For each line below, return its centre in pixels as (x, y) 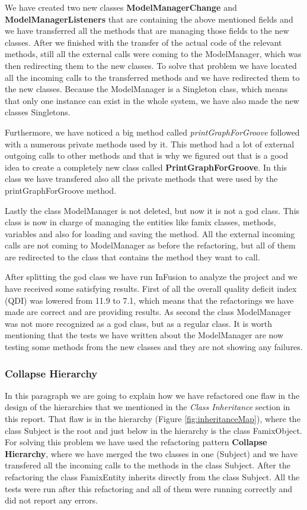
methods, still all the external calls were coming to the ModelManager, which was (153, 54)
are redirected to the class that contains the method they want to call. (132, 256)
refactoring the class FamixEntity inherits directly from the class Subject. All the (152, 477)
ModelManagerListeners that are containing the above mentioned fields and (149, 19)
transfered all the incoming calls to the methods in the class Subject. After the (148, 465)
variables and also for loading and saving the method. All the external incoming (150, 233)
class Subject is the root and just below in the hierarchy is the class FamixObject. (153, 430)
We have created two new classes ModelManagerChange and (121, 7)
